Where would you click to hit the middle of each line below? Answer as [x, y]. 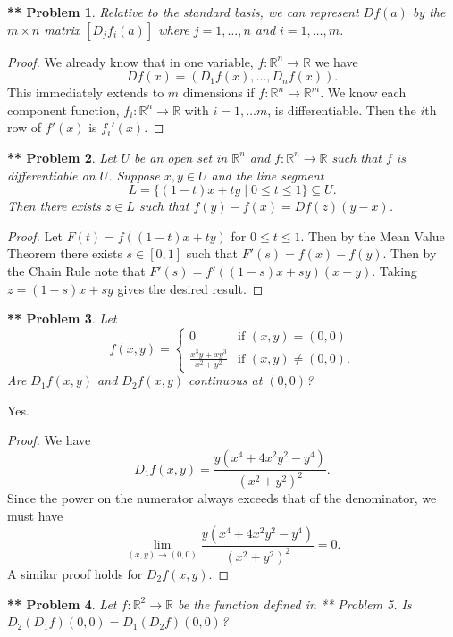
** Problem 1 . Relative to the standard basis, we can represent [183, 12]
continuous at [226, 380]
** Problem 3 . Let [62, 318]
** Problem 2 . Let [62, 157]
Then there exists [54, 206]
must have [35, 516]
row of [25, 127]
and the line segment [268, 175]
